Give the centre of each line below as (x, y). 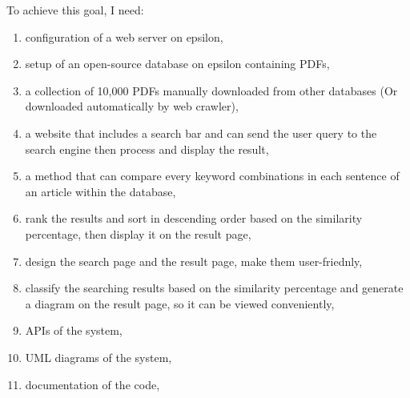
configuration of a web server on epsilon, (124, 36)
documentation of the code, (92, 384)
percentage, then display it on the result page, (138, 233)
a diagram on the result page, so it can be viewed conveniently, (180, 303)
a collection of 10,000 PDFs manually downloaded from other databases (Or (211, 90)
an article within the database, (100, 191)
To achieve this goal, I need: (75, 10)
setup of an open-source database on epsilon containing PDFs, (177, 64)
